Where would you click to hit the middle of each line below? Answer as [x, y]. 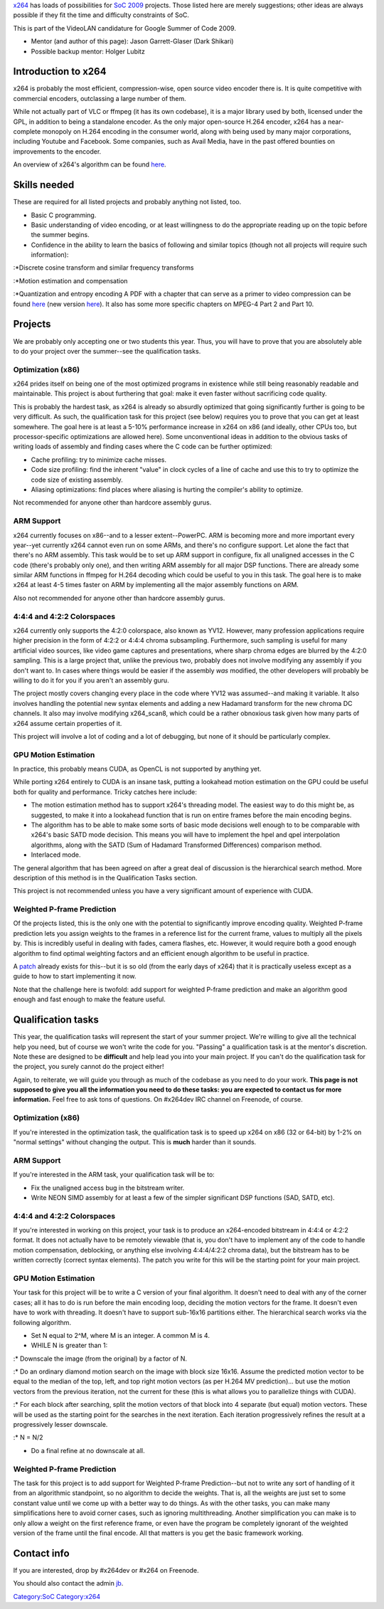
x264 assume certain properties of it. [68, 723]
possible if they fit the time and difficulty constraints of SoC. [101, 15]
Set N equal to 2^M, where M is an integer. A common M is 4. [120, 1335]
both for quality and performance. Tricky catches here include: [105, 792]
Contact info [42, 1553]
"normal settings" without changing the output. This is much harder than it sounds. [135, 1141]
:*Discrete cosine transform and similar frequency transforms [103, 268]
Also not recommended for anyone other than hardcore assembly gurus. [119, 598]
